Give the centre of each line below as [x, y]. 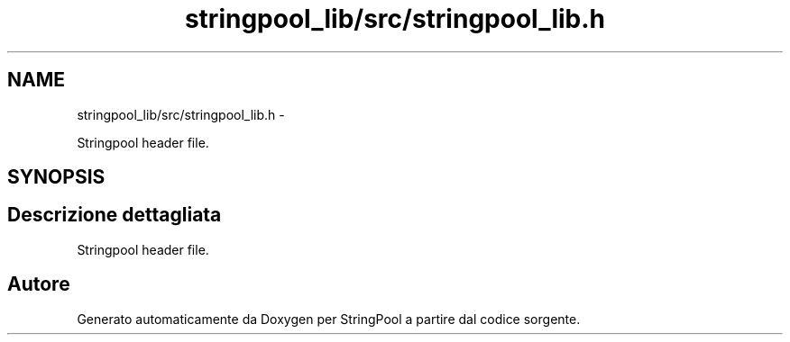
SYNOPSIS [56, 177]
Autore [39, 284]
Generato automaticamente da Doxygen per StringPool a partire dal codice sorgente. [329, 319]
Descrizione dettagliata [115, 215]
